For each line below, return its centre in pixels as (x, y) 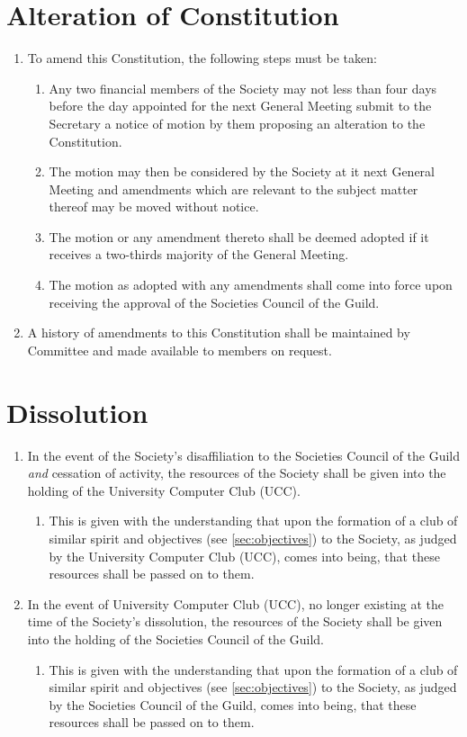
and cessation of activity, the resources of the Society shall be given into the (237, 473)
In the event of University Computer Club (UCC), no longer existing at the (236, 603)
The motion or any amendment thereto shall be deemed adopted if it (239, 236)
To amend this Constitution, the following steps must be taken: (202, 58)
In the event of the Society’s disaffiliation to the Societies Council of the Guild (244, 455)
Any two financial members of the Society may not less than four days (243, 88)
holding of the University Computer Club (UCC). (164, 490)
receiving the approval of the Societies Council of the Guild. (214, 302)
